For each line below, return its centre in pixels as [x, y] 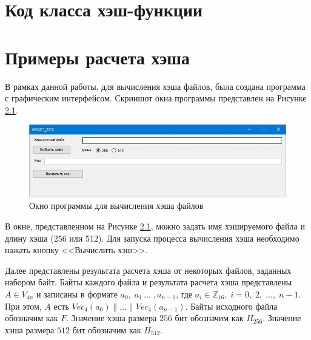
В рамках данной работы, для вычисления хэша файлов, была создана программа [155, 86]
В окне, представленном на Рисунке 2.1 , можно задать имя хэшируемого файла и [155, 226]
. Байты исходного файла [231, 306]
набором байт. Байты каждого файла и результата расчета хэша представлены [149, 282]
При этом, [23, 306]
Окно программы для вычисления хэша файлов [116, 206]
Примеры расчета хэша [97, 57]
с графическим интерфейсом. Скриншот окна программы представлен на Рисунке [156, 98]
